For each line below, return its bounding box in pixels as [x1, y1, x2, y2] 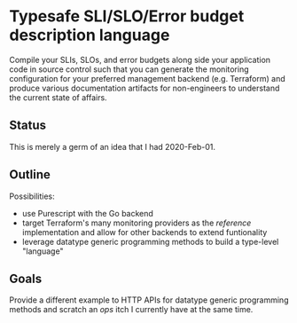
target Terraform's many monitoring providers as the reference [21, 217, 252, 228]
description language [9, 25, 170, 45]
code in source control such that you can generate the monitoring [9, 64, 250, 75]
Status [9, 118, 47, 133]
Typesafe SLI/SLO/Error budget [9, 6, 245, 27]
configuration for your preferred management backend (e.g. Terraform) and [9, 73, 285, 83]
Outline [9, 167, 51, 183]
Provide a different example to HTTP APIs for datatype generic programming [9, 295, 289, 305]
